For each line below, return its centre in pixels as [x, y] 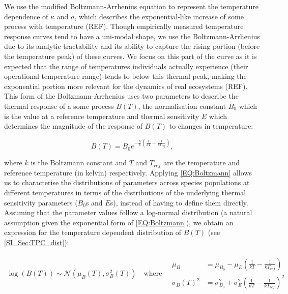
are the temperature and [202, 163]
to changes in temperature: [211, 126]
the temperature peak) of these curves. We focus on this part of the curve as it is [131, 56]
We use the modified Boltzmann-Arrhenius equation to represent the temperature [131, 6]
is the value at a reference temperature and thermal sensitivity [102, 116]
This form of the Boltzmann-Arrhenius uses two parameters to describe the [121, 96]
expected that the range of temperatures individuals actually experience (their [126, 66]
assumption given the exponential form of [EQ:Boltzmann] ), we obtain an [119, 222]
